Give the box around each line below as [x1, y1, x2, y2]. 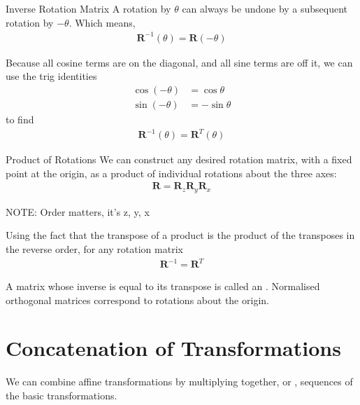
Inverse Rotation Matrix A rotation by [6, 1, 171, 15]
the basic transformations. [6, 387, 117, 402]
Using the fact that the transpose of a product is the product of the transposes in [6, 228, 355, 242]
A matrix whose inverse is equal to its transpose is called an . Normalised [6, 279, 320, 294]
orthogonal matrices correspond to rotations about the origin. [6, 292, 269, 307]
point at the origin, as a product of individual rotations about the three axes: [6, 165, 337, 180]
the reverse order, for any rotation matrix [6, 241, 183, 256]
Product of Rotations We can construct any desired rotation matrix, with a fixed [6, 152, 352, 167]
